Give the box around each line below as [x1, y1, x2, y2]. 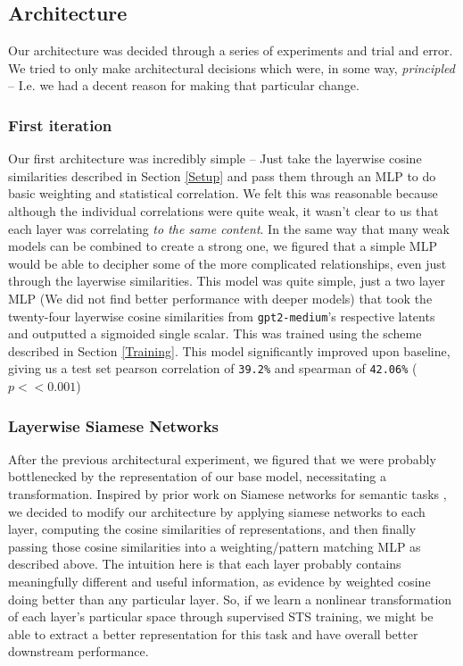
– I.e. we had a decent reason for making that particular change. [8, 76, 360, 95]
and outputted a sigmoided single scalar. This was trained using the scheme [8, 324, 422, 343]
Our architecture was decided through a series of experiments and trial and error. [8, 41, 453, 60]
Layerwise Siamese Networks [8, 414, 219, 437]
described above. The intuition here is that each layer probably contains [8, 554, 401, 573]
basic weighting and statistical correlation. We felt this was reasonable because [8, 184, 438, 203]
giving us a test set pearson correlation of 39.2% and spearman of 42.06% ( [8, 359, 418, 378]
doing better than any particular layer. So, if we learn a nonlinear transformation [8, 589, 452, 608]
